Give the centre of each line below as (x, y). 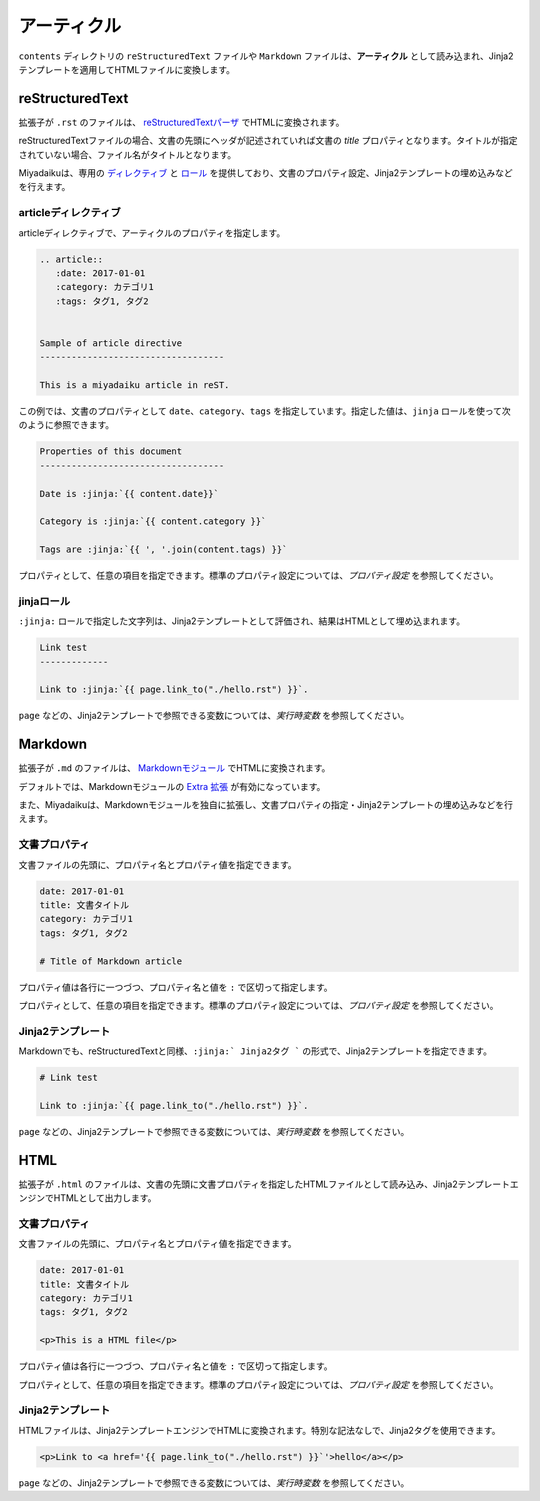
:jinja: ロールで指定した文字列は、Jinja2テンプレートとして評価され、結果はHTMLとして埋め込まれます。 (241, 621)
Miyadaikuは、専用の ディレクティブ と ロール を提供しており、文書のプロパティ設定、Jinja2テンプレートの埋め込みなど (266, 173)
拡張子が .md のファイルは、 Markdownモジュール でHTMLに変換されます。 (174, 768)
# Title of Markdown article (111, 961)
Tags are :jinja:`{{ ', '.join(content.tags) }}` (163, 549)
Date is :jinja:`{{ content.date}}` (129, 493)
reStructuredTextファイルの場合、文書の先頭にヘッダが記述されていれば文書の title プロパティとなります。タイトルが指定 (268, 141)
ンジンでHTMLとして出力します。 (87, 1198)
